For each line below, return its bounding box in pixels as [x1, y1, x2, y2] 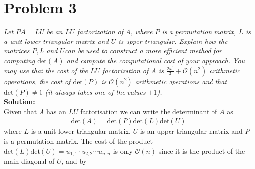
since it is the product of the [158, 145, 245, 156]
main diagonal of [4, 155, 55, 166]
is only [113, 145, 133, 156]
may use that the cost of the [4, 65, 88, 75]
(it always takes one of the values [45, 86, 146, 97]
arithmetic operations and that [135, 76, 227, 86]
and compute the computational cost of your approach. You [66, 55, 245, 65]
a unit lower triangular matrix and [4, 36, 109, 46]
